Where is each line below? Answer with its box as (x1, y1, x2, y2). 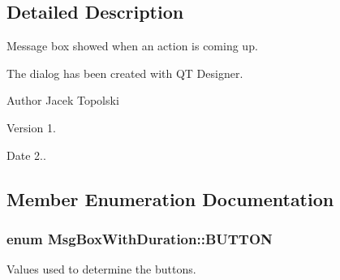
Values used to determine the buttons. (6, 261, 196, 278)
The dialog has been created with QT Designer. (6, 64, 243, 81)
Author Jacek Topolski (6, 92, 119, 109)
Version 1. (6, 118, 56, 136)
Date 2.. (6, 146, 46, 163)
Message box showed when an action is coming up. (6, 37, 258, 54)
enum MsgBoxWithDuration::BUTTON (6, 228, 273, 248)
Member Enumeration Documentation (6, 186, 334, 211)
